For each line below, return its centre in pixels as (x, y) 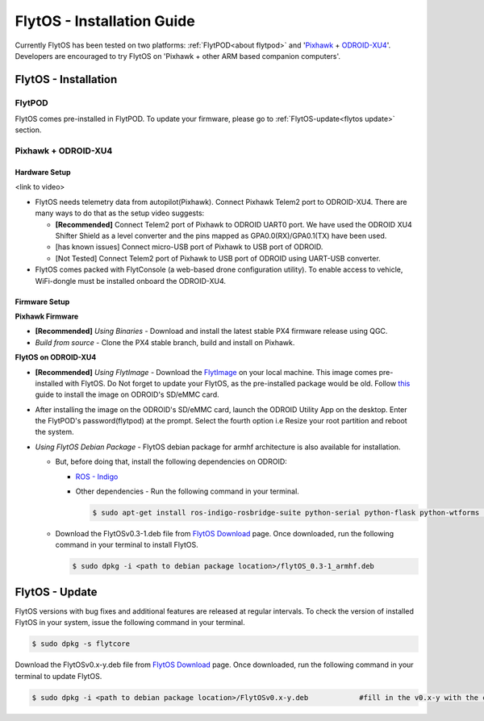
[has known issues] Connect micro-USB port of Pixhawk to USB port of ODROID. (189, 247)
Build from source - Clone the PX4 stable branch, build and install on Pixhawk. (165, 342)
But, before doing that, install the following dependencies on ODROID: (171, 462)
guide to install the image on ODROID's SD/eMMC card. (127, 394)
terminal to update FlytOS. (58, 676)
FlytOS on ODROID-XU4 (56, 357)
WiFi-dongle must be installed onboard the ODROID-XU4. (130, 281)
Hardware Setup (43, 173)
